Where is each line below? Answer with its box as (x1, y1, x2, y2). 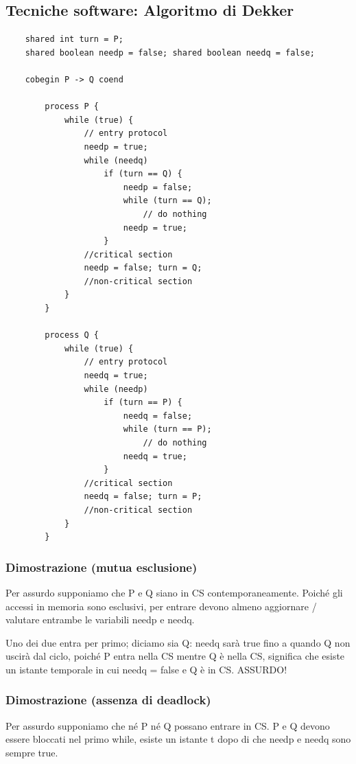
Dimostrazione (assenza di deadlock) (5, 691, 211, 708)
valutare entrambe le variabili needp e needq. (5, 612, 195, 627)
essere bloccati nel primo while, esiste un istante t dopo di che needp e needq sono (5, 732, 351, 746)
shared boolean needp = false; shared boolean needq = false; (25, 47, 316, 58)
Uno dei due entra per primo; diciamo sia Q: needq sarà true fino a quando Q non (5, 635, 351, 649)
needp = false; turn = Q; (84, 263, 202, 273)
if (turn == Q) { (104, 169, 182, 179)
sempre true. (5, 745, 58, 759)
